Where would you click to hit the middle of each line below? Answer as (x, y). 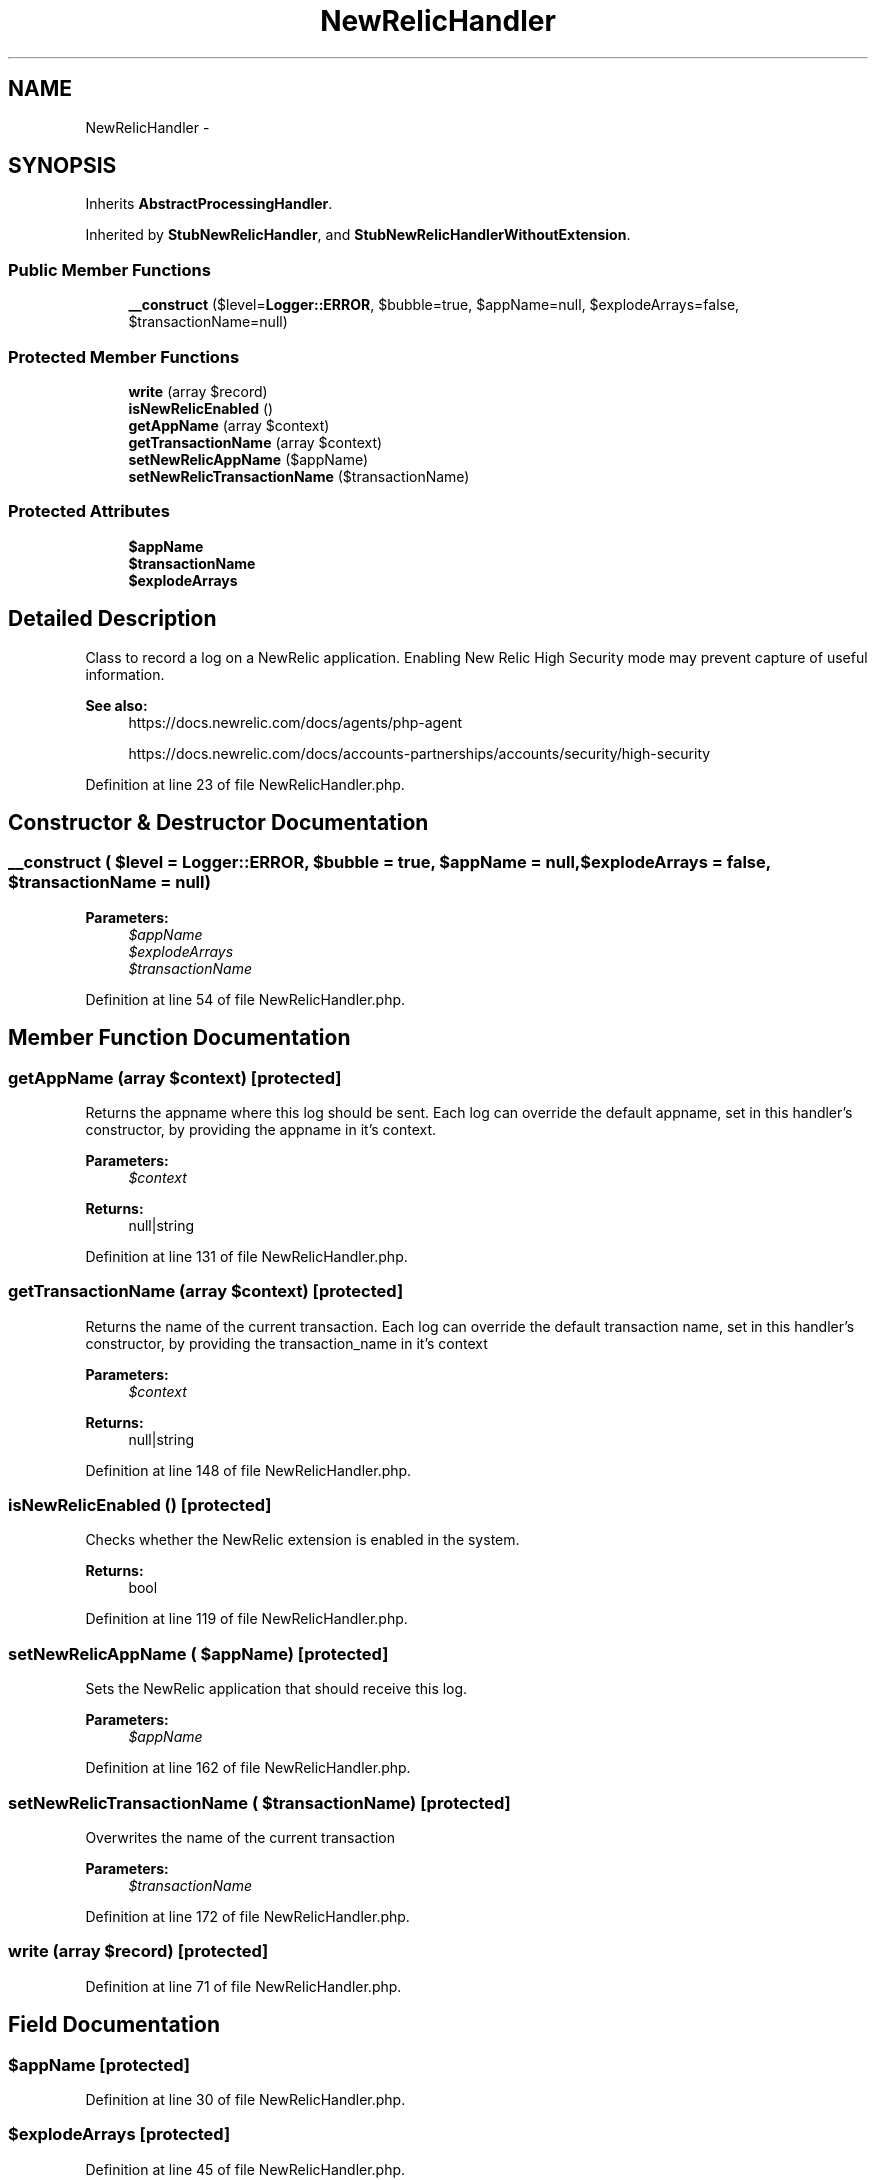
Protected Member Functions (124, 356)
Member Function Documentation (179, 1038)
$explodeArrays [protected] (119, 2134)
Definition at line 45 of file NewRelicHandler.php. (245, 2169)
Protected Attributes (89, 511)
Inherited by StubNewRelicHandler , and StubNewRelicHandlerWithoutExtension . (358, 235)
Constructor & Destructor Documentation (218, 822)
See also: (116, 705)
